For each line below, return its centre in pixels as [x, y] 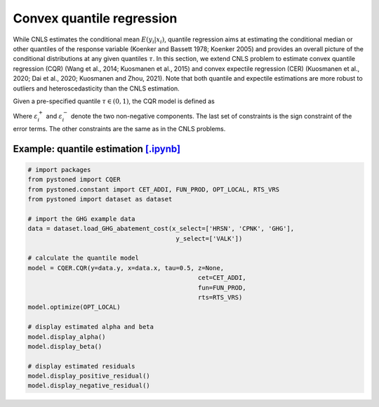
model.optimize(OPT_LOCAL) [74, 307]
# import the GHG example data [82, 219]
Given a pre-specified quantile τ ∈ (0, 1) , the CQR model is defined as [114, 101]
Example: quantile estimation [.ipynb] [97, 148]
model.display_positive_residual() [89, 376]
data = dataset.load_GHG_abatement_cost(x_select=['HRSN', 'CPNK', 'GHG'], [161, 229]
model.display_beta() [65, 346]
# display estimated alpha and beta [91, 327]
